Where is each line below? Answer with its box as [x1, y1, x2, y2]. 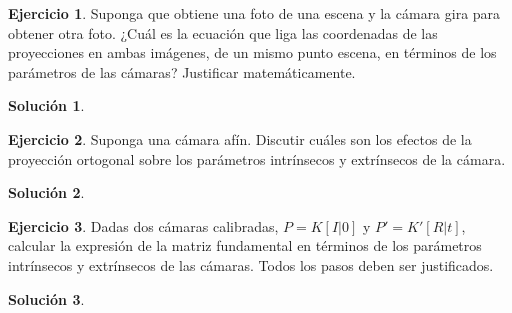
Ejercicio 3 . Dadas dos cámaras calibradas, [8, 215, 279, 236]
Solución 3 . [8, 288, 85, 309]
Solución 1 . [8, 95, 85, 116]
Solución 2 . [8, 182, 85, 203]
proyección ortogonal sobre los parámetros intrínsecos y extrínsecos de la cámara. [8, 148, 506, 169]
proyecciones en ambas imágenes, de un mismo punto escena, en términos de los [8, 42, 497, 63]
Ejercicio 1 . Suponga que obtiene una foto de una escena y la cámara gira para [8, 3, 501, 23]
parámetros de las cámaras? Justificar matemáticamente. [8, 61, 356, 82]
